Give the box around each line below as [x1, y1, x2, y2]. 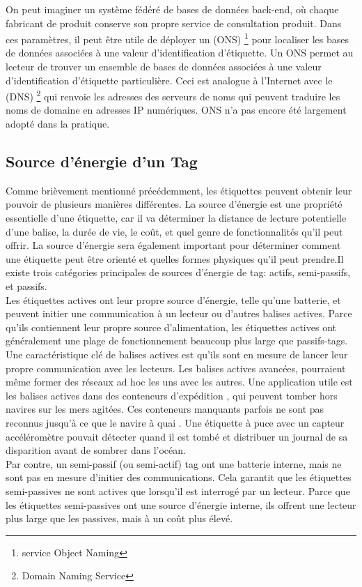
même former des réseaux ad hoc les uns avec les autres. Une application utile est [6, 374, 353, 389]
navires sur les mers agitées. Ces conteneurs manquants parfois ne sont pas [6, 402, 324, 416]
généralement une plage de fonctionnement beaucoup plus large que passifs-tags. [6, 333, 348, 348]
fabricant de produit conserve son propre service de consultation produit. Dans [6, 15, 342, 30]
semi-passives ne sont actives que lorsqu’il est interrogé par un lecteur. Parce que [6, 483, 350, 498]
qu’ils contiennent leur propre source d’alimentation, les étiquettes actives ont [6, 319, 336, 334]
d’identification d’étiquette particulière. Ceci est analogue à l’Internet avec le [6, 73, 333, 87]
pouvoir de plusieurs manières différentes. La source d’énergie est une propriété [6, 197, 343, 211]
